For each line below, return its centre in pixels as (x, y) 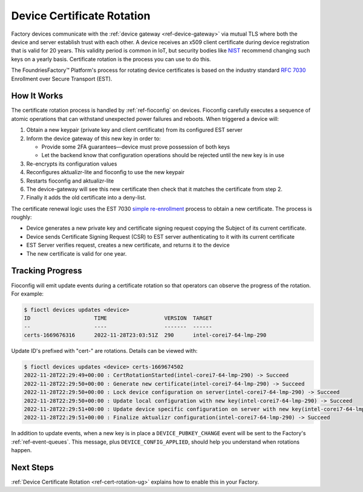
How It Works (37, 96)
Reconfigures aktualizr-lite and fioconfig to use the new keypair (105, 172)
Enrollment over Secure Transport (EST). (62, 79)
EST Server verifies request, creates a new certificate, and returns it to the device (128, 245)
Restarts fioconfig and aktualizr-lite (70, 181)
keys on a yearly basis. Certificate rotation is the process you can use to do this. (111, 59)
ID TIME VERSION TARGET (118, 318)
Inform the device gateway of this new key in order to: (93, 138)
